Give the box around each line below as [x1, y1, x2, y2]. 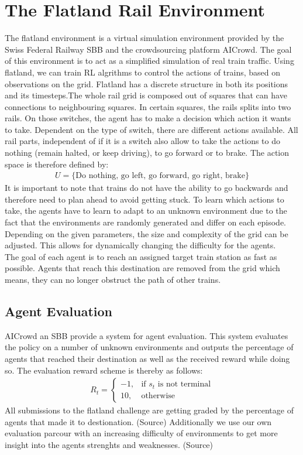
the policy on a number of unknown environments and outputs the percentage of [5, 341, 294, 353]
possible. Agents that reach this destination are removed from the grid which [5, 262, 280, 274]
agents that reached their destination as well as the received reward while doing [5, 353, 290, 365]
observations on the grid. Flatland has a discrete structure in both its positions [5, 77, 288, 90]
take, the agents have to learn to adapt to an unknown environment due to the [5, 204, 287, 217]
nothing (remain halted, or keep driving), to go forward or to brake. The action [5, 146, 290, 159]
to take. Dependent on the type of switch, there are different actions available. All [5, 123, 298, 135]
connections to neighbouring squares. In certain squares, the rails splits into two [5, 100, 291, 112]
